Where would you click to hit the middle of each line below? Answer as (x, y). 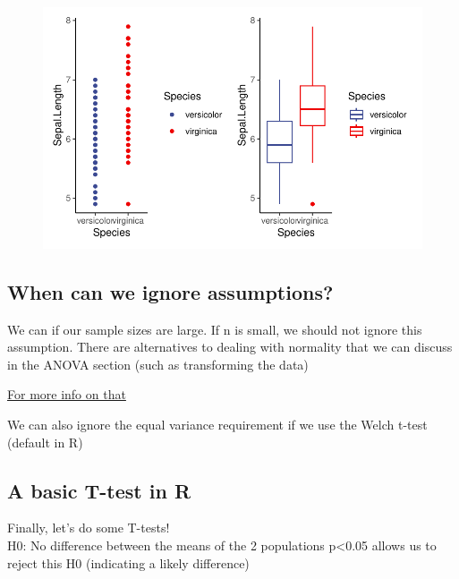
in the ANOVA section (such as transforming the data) (158, 364)
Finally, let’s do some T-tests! (89, 528)
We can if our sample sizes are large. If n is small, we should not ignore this (215, 329)
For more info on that (67, 394)
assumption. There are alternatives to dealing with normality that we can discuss (230, 347)
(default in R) (45, 442)
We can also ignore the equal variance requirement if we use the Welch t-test (217, 424)
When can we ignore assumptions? (170, 291)
